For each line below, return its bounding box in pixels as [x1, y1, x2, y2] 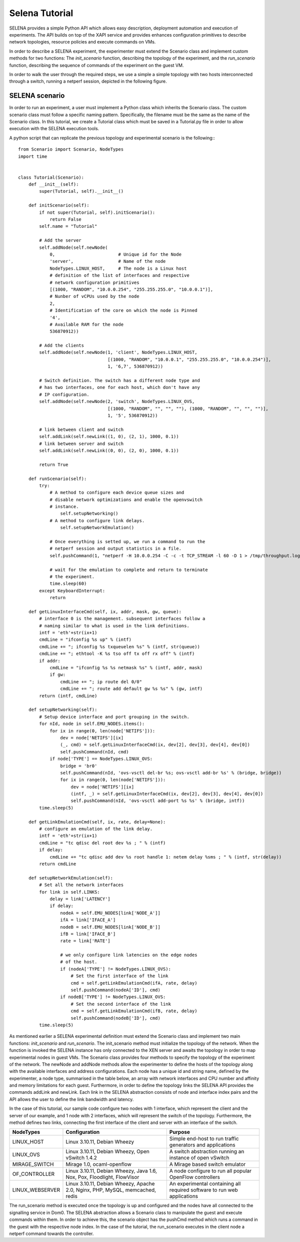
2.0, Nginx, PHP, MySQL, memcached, [65, 1186, 156, 1193]
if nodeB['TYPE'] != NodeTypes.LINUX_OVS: [60, 994, 166, 1000]
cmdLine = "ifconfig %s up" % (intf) [39, 637, 132, 643]
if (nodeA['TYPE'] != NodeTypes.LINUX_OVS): [60, 966, 171, 972]
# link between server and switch [39, 441, 124, 447]
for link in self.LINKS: [39, 889, 100, 895]
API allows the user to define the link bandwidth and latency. [9, 1096, 134, 1102]
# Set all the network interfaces [39, 882, 124, 888]
